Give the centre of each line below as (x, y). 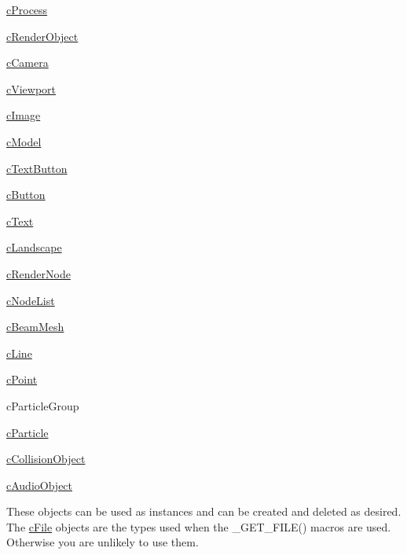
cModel (24, 141)
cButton (26, 195)
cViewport (31, 88)
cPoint (22, 379)
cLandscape (34, 247)
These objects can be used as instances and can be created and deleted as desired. (204, 511)
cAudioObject (40, 485)
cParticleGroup (43, 405)
